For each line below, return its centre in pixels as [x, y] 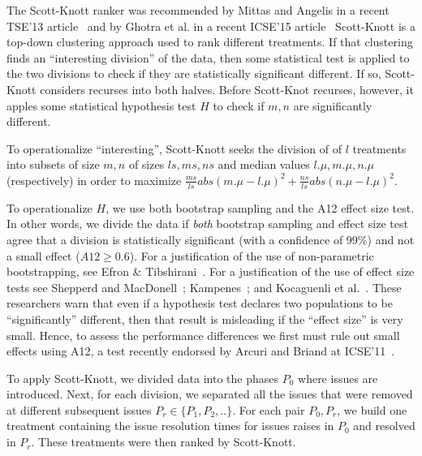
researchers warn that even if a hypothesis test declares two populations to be [200, 303]
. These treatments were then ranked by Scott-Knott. [164, 442]
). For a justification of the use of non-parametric [252, 255]
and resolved [384, 426]
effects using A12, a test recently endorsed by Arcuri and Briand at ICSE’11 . [201, 351]
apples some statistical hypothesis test [101, 105]
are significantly [333, 105]
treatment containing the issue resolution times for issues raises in [170, 426]
